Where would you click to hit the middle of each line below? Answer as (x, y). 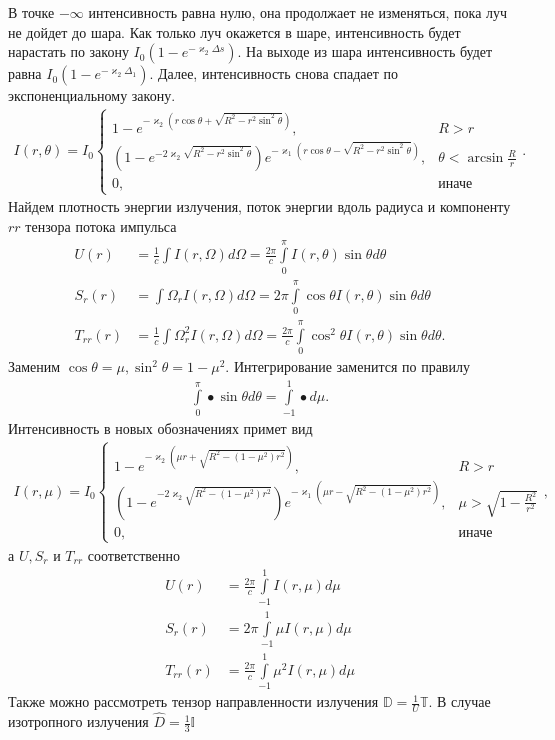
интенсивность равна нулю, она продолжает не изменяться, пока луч (298, 12)
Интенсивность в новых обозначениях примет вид (160, 427)
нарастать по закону (68, 51)
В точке (31, 12)
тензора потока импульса (101, 225)
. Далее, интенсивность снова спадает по (274, 73)
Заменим (34, 366)
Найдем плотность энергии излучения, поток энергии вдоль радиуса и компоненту (259, 206)
